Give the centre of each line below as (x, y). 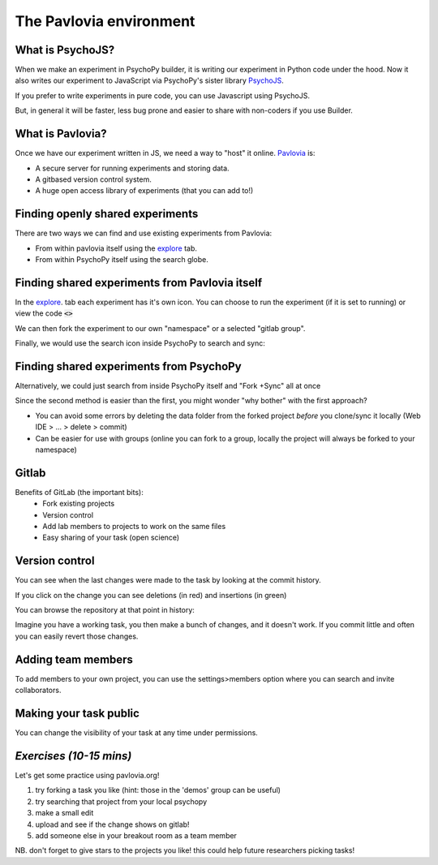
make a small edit (64, 813)
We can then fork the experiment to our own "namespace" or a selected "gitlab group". (160, 328)
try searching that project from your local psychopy (121, 801)
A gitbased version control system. (93, 179)
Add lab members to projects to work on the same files (134, 527)
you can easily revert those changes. (77, 636)
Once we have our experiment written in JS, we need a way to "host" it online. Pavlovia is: (165, 153)
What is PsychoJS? (65, 50)
